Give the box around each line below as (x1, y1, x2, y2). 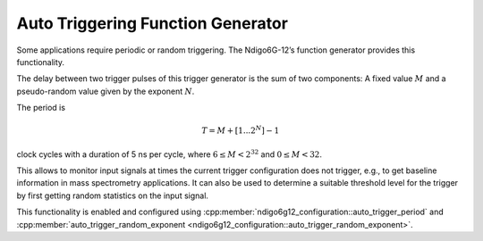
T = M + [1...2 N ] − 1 (201, 124, 280, 136)
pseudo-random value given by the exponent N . (16, 86, 195, 96)
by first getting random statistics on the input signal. (16, 190, 209, 201)
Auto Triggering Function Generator (16, 13, 288, 33)
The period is (16, 103, 66, 113)
